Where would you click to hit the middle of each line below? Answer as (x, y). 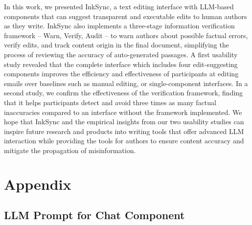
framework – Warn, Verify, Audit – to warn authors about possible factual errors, (126, 35)
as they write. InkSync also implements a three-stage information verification (119, 26)
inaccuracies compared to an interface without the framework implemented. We (123, 112)
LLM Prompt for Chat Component (94, 215)
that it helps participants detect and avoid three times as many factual (110, 102)
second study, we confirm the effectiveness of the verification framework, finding (124, 93)
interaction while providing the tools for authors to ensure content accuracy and (124, 141)
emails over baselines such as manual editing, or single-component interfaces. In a (126, 83)
